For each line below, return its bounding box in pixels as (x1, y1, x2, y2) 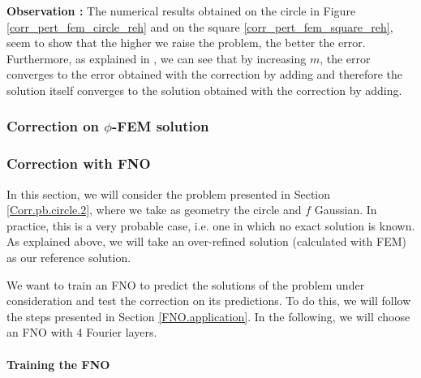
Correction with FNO (6, 153, 151, 174)
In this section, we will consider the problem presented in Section (6, 185, 331, 202)
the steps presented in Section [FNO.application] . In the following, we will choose (6, 307, 410, 324)
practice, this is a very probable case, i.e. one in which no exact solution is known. (6, 217, 415, 234)
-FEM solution (112, 116, 209, 136)
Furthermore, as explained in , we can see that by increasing (6, 49, 307, 67)
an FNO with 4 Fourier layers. (6, 324, 157, 341)
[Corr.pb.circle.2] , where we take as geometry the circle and (6, 201, 302, 218)
